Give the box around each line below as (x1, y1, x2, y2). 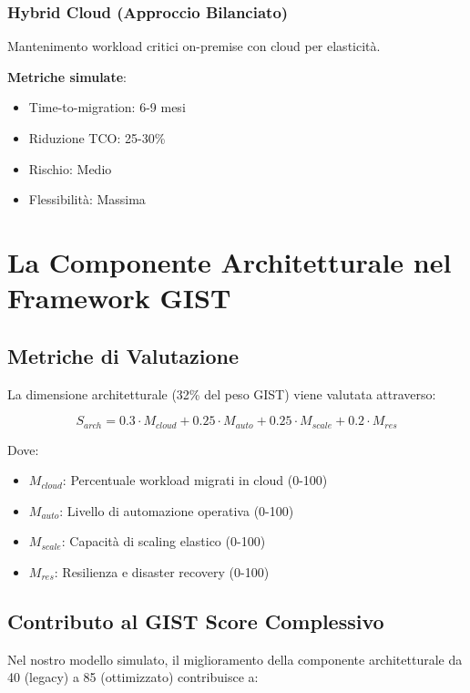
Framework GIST (7, 279, 231, 316)
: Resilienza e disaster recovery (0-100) (54, 562, 270, 581)
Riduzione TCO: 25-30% (28, 129, 166, 147)
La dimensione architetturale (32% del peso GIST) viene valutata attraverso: (7, 384, 436, 403)
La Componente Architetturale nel (7, 243, 452, 280)
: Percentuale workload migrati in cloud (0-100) (62, 471, 328, 490)
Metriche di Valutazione (7, 341, 239, 369)
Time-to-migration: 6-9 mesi (28, 98, 186, 117)
